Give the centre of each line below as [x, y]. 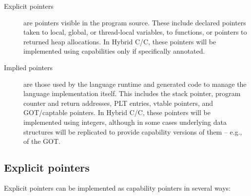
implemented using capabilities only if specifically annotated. [114, 51]
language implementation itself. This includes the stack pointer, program [132, 93]
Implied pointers [29, 67]
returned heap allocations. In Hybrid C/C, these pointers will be [120, 41]
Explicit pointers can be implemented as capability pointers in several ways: [117, 187]
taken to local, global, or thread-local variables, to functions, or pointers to [135, 32]
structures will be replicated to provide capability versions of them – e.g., [133, 131]
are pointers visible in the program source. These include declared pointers [135, 22]
